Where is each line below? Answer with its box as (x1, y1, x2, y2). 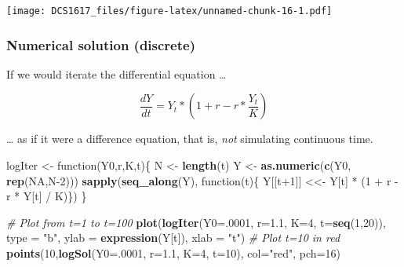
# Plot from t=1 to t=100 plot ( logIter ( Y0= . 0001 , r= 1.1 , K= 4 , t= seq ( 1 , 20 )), (6, 214, 386, 230)
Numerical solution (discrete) (6, 35, 195, 54)
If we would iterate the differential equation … (6, 65, 227, 82)
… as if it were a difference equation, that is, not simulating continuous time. (6, 130, 373, 147)
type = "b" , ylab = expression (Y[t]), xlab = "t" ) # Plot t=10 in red (6, 229, 340, 246)
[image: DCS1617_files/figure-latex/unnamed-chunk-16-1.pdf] (6, 5, 333, 16)
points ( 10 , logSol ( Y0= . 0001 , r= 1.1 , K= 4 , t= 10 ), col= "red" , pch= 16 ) (6, 245, 340, 262)
